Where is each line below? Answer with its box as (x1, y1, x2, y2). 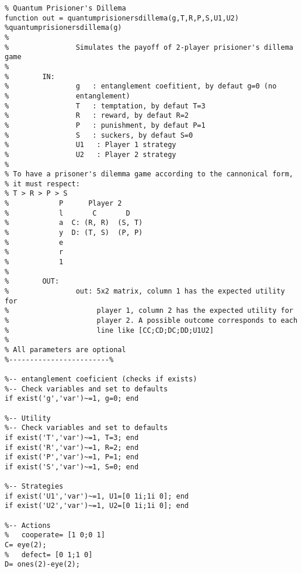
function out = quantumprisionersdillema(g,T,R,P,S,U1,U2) (5, 13, 239, 22)
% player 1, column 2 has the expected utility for (5, 306, 293, 315)
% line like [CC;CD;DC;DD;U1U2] (5, 326, 214, 335)
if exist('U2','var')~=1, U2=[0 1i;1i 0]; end (5, 502, 189, 510)
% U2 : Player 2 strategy (5, 150, 176, 159)
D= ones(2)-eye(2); (5, 560, 80, 569)
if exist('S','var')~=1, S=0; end (5, 462, 139, 471)
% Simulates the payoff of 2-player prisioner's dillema (5, 43, 293, 52)
